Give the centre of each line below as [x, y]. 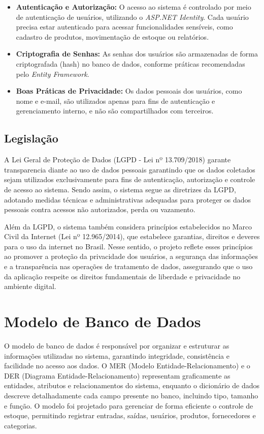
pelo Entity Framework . [53, 74]
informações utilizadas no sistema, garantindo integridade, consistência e [117, 355]
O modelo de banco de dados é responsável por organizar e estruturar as [117, 345]
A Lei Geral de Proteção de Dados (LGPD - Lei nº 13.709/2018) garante [118, 160]
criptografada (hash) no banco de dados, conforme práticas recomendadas [130, 63]
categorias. [21, 425]
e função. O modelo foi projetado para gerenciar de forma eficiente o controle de [129, 405]
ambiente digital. [30, 286]
